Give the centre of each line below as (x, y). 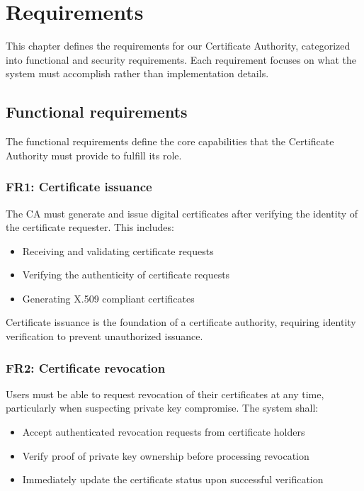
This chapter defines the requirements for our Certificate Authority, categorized (178, 46)
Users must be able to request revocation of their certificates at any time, (165, 394)
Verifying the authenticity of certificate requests (126, 275)
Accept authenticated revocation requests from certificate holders (164, 432)
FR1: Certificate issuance (79, 187)
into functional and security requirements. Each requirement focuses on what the (181, 59)
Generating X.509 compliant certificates (108, 298)
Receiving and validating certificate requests (118, 250)
